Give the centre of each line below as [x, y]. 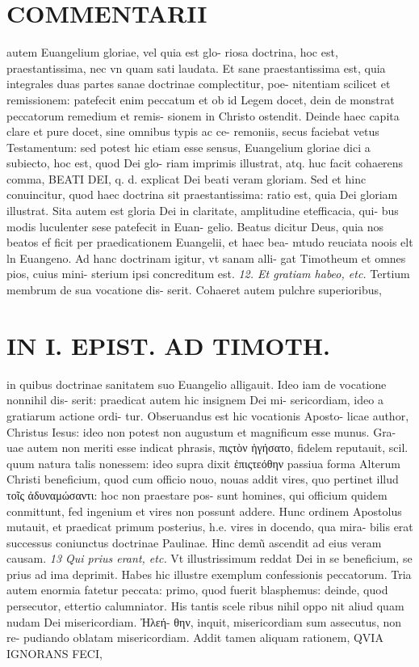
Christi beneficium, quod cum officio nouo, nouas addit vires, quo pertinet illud [203, 479]
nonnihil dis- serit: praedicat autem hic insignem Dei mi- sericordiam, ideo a [195, 400]
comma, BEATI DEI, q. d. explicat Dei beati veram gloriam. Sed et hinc [186, 178]
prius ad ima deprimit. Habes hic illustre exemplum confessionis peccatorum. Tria [209, 574]
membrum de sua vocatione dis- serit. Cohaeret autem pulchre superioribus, [194, 290]
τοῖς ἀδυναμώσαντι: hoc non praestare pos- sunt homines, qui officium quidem [197, 494]
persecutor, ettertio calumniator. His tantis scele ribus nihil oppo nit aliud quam [205, 606]
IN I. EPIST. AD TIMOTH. [168, 345]
